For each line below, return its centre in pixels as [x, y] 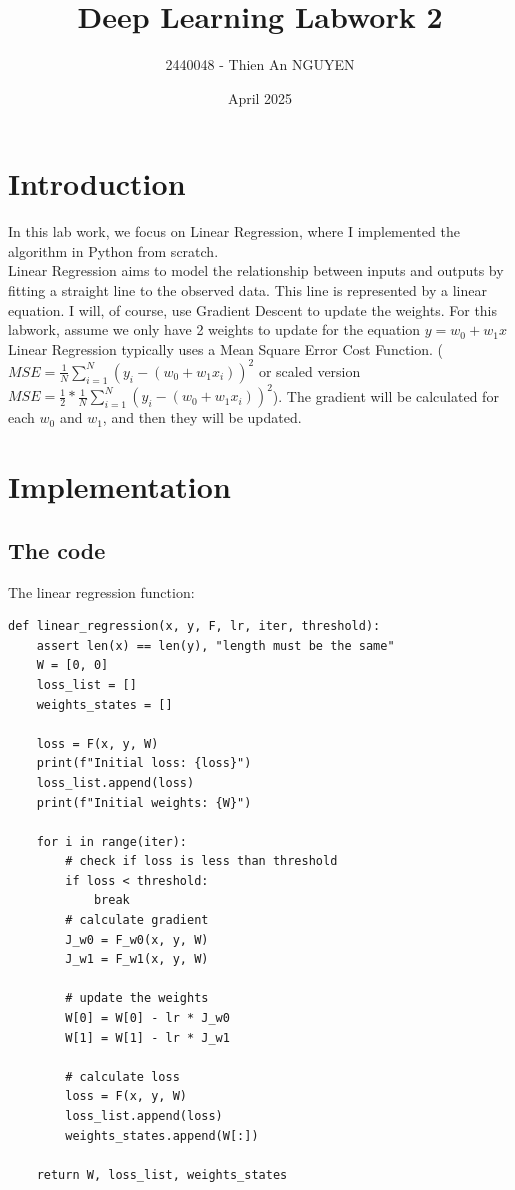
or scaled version [309, 370]
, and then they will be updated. [202, 417]
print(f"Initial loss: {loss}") [144, 763]
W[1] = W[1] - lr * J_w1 [147, 1037]
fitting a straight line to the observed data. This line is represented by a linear [247, 290]
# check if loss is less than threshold [201, 861]
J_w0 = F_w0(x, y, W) [137, 939]
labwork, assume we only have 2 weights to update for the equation [214, 329]
